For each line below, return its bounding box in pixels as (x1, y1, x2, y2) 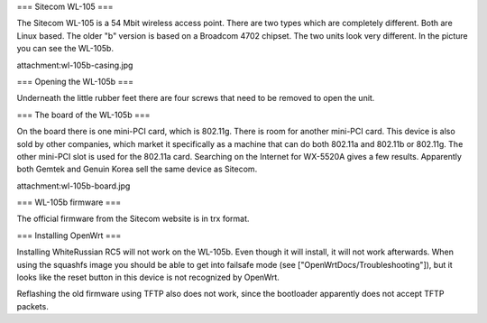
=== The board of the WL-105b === (16, 109, 151, 120)
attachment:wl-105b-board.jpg (16, 180, 131, 191)
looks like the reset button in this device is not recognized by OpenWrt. (16, 272, 280, 283)
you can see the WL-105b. (16, 43, 115, 54)
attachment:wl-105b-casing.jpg (16, 60, 133, 70)
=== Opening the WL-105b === (16, 76, 134, 87)
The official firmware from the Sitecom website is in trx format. (16, 213, 250, 225)
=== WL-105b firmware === (16, 197, 122, 208)
